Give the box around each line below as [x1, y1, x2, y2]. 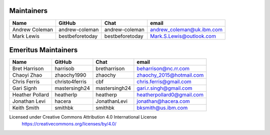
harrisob [54, 65, 74, 72]
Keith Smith [12, 105, 39, 112]
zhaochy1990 [54, 72, 86, 79]
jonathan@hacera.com [136, 98, 190, 105]
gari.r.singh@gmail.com [136, 85, 192, 92]
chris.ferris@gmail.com [136, 78, 192, 85]
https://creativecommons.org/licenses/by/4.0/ [21, 121, 117, 127]
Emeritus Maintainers [9, 45, 78, 54]
